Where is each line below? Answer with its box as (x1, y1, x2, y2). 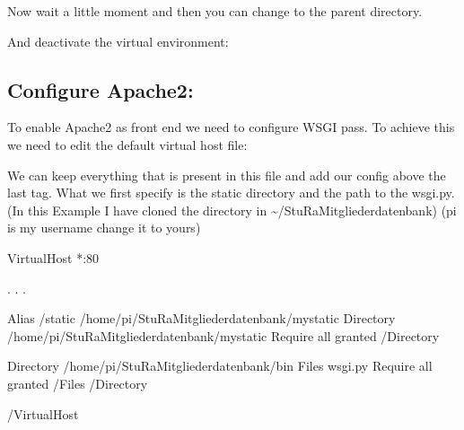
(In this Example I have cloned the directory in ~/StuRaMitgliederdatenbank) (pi (7, 200, 457, 219)
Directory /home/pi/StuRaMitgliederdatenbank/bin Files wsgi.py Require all (7, 356, 433, 375)
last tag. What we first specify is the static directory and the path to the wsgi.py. (7, 183, 455, 202)
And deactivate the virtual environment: (7, 31, 229, 50)
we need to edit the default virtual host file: (7, 135, 248, 154)
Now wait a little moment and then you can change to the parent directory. (7, 2, 423, 20)
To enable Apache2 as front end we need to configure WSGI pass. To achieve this (7, 118, 455, 136)
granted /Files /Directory (7, 373, 148, 392)
